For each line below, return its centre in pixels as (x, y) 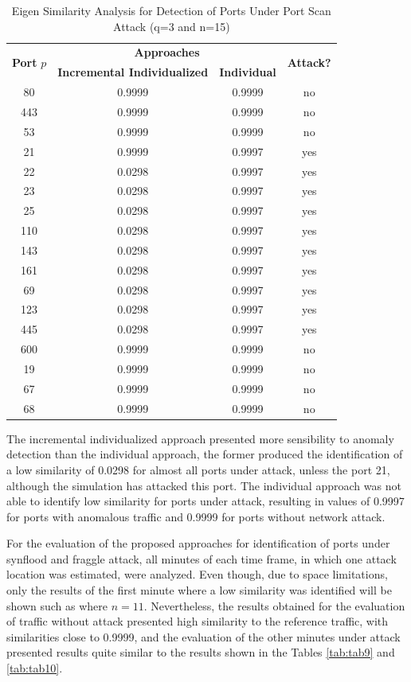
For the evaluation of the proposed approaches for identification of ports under (198, 543)
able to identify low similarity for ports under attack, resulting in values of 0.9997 (205, 501)
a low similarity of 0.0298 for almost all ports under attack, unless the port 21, (198, 469)
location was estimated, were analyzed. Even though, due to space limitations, (197, 574)
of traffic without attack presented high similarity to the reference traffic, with (198, 621)
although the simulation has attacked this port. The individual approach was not (204, 485)
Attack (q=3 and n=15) (172, 26)
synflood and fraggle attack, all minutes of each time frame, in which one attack (202, 558)
